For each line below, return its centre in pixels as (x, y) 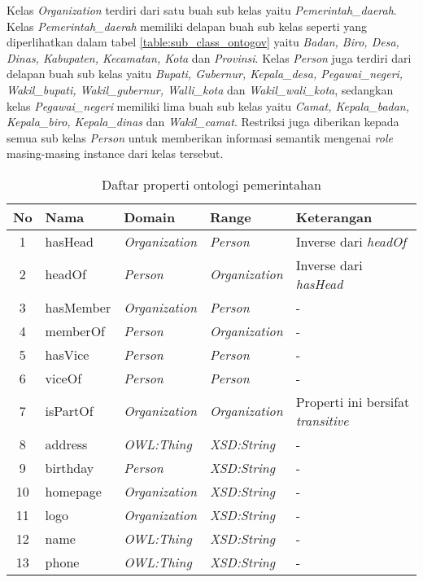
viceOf (63, 378)
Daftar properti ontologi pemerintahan (211, 184)
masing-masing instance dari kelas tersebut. (115, 153)
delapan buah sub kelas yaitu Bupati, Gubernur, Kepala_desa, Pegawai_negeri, (205, 74)
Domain (150, 217)
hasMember (78, 307)
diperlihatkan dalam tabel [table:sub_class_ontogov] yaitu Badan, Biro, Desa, (203, 42)
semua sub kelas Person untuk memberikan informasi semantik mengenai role (200, 137)
